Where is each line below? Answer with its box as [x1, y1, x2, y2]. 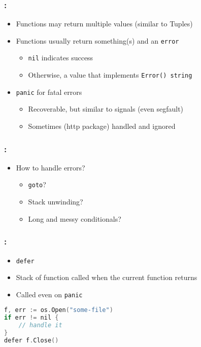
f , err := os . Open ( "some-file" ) [4, 306, 113, 314]
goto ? [28, 179, 46, 190]
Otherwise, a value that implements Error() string [28, 70, 192, 80]
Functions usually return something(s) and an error [16, 35, 179, 46]
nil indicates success [28, 52, 93, 63]
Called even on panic [16, 289, 83, 299]
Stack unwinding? [28, 196, 83, 207]
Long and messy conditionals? [28, 213, 121, 224]
